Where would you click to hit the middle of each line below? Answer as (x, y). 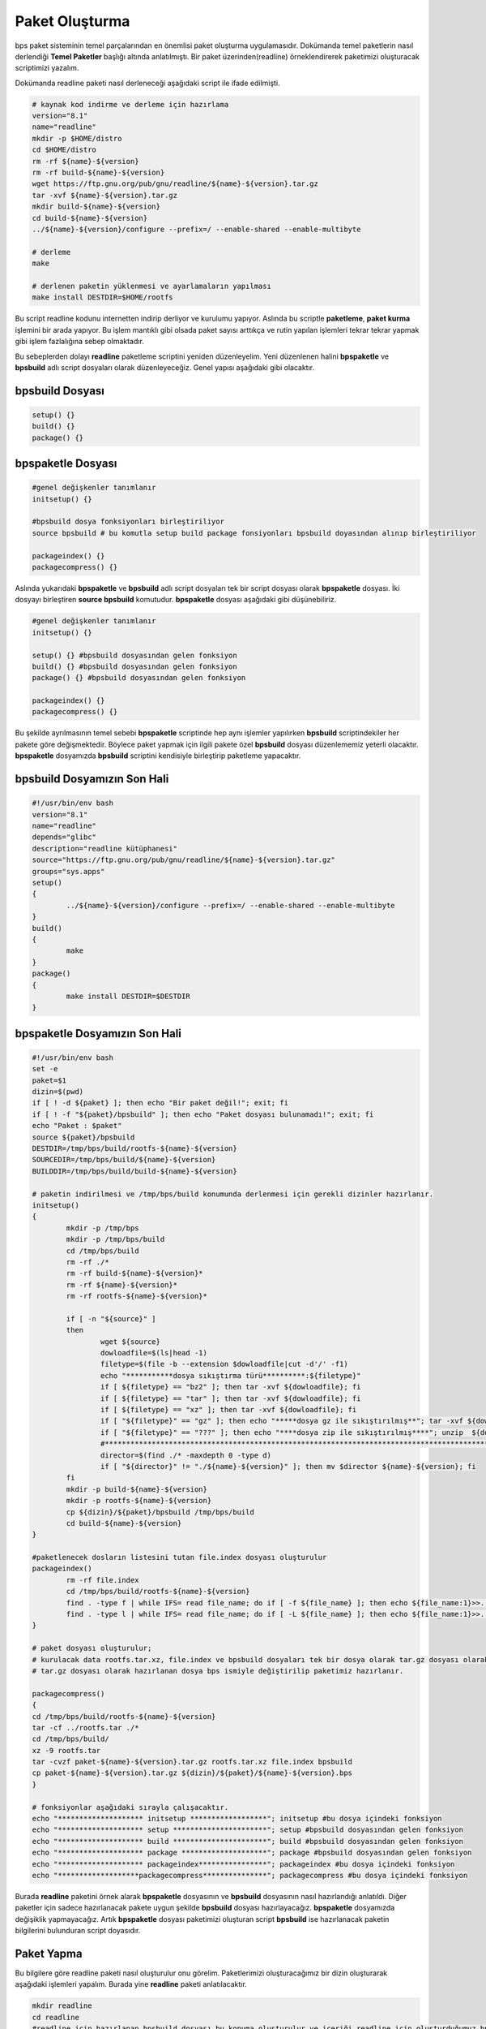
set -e (45, 1069)
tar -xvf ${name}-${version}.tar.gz (105, 195)
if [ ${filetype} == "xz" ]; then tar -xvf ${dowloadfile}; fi (228, 1409)
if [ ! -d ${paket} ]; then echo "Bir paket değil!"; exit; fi (160, 1103)
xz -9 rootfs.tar (66, 1750)
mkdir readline (62, 2006)
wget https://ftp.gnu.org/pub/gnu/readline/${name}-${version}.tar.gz (175, 184)
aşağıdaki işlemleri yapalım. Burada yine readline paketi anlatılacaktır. (131, 1984)
